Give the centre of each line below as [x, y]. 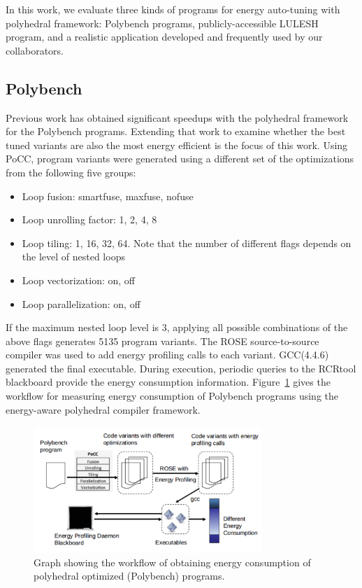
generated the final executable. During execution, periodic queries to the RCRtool [181, 368]
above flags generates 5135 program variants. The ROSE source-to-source [162, 341]
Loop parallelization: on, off [81, 303]
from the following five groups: [71, 172]
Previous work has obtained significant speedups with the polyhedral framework [177, 117]
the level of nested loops [73, 257]
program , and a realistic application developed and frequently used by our [164, 37]
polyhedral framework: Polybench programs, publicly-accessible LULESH [162, 23]
